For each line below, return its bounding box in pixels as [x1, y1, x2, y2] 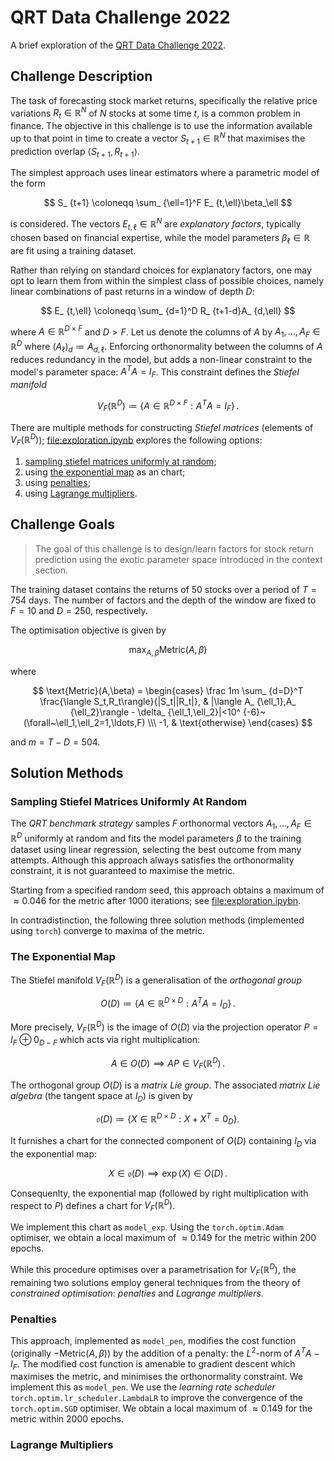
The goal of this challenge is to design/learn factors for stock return [34, 542, 315, 555]
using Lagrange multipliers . [24, 487, 138, 499]
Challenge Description [10, 68, 153, 85]
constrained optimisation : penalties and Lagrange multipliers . [10, 1287, 264, 1299]
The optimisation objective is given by [10, 624, 167, 636]
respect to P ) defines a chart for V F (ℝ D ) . [10, 1197, 176, 1214]
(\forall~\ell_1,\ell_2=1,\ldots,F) [23, 716, 146, 728]
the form [10, 177, 46, 190]
